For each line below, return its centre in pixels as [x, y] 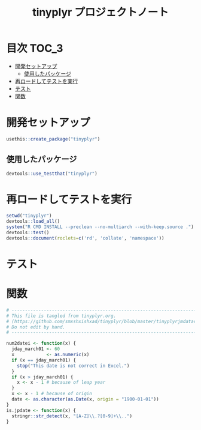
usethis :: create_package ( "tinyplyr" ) [53, 139]
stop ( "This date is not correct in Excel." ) [73, 366]
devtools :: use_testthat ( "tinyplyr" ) [52, 174]
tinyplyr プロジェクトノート [100, 12]
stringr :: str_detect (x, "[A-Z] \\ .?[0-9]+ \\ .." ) [72, 416]
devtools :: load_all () [33, 222]
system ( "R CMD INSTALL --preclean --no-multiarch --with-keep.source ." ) [100, 227]
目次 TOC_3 [35, 48]
